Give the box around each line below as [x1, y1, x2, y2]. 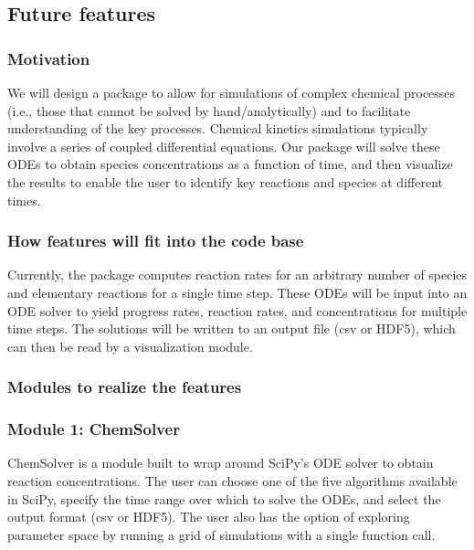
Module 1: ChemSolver [7, 418, 180, 440]
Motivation [7, 47, 90, 69]
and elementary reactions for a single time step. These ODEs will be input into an [7, 282, 468, 301]
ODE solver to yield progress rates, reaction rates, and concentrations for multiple [7, 301, 468, 320]
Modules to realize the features [7, 375, 242, 398]
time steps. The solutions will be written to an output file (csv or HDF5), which [7, 319, 456, 338]
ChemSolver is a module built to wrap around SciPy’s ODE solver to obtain [7, 453, 434, 472]
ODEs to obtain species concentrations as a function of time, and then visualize [7, 154, 453, 174]
